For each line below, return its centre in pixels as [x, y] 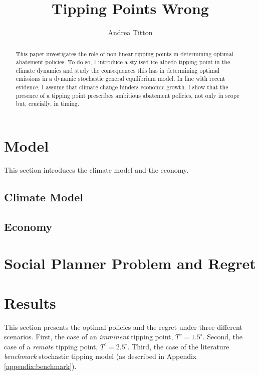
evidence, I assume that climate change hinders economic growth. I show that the [122, 87]
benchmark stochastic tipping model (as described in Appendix [100, 356]
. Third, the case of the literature [178, 346]
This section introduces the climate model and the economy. [96, 170]
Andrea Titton [130, 32]
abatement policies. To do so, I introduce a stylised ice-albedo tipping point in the [123, 62]
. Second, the [222, 337]
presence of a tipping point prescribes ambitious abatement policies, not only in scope [127, 95]
